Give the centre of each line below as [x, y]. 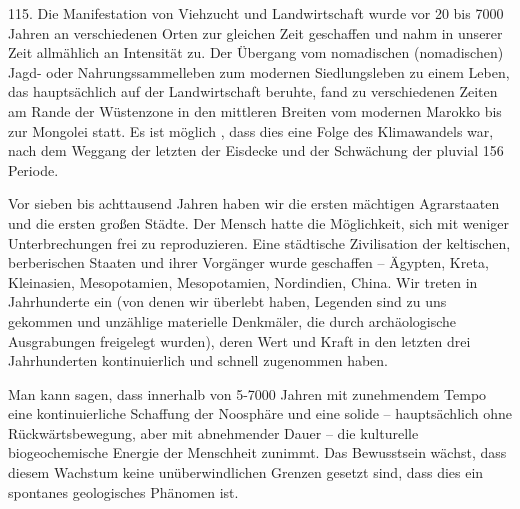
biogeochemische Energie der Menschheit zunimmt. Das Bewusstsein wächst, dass [257, 452]
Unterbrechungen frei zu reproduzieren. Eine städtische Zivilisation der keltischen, [259, 242]
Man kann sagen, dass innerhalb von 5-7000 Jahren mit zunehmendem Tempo [247, 393]
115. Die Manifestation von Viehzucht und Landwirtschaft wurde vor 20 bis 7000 [256, 13]
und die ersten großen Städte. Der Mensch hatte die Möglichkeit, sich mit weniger [259, 222]
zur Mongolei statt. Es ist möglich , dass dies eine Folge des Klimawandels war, [251, 130]
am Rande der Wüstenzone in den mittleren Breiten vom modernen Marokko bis [255, 110]
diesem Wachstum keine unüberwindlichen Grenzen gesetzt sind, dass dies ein [246, 472]
